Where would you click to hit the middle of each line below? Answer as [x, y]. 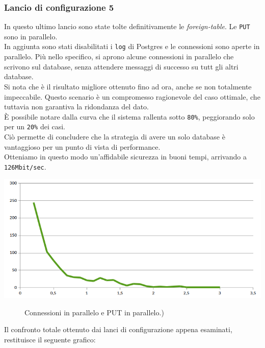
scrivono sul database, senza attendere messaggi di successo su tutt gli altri [121, 66]
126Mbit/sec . [25, 166]
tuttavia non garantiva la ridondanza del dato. [77, 107]
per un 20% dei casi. [35, 126]
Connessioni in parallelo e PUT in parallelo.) [94, 312]
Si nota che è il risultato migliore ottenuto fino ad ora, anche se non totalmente [128, 86]
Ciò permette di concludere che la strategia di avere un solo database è [115, 136]
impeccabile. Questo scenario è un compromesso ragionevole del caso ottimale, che [132, 96]
